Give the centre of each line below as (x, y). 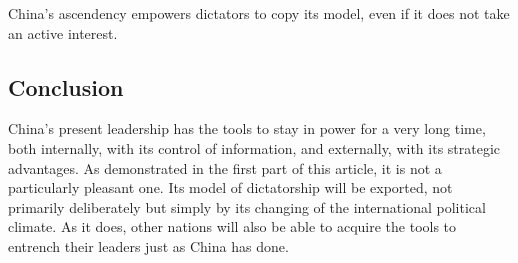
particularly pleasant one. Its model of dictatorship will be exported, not (230, 187)
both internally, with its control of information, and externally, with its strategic (254, 147)
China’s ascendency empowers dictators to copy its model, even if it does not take (259, 13)
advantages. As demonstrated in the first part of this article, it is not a (225, 167)
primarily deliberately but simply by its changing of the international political (247, 206)
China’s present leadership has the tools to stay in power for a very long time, (247, 128)
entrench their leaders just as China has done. (148, 245)
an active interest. (63, 32)
